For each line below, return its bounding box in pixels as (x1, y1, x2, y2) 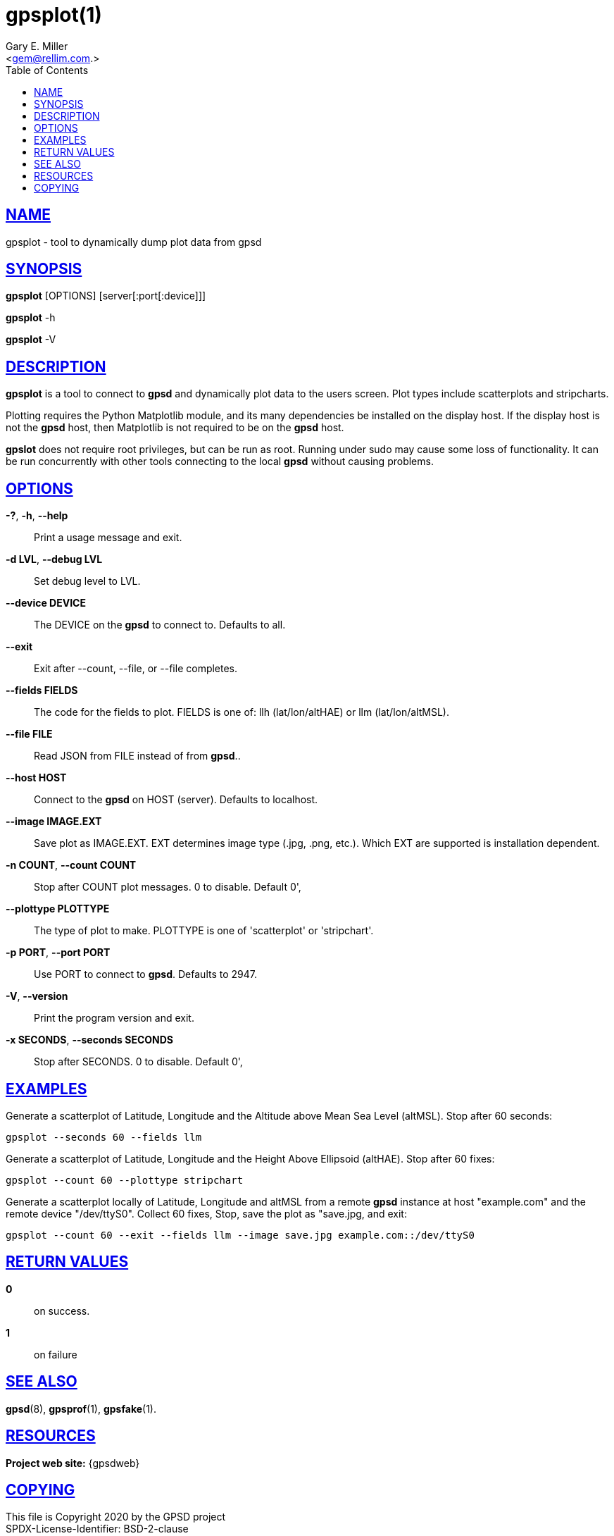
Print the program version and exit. (34, 1012, 194, 1024)
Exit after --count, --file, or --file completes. (34, 662, 238, 675)
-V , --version (6, 990, 68, 1003)
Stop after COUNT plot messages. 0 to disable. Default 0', (34, 881, 301, 893)
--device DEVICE (6, 597, 86, 609)
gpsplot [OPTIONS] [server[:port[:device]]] (6, 290, 206, 302)
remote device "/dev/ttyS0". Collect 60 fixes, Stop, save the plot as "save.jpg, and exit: (6, 1207, 407, 1220)
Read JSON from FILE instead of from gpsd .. (34, 750, 241, 762)
